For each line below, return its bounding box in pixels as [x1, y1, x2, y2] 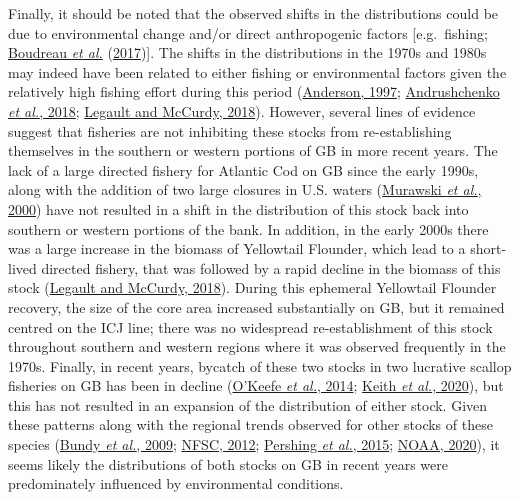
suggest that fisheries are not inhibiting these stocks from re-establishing [8, 120, 452, 141]
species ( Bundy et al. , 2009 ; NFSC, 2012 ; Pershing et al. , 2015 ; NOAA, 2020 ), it [8, 434, 500, 455]
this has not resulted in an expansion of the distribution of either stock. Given [8, 394, 488, 415]
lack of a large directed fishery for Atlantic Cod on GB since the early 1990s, [8, 159, 479, 180]
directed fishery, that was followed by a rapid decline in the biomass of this [41, 257, 501, 278]
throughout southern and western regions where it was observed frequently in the [8, 336, 506, 357]
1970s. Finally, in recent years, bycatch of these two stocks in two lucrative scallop [8, 355, 512, 376]
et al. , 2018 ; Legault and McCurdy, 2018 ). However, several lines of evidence [8, 100, 476, 121]
